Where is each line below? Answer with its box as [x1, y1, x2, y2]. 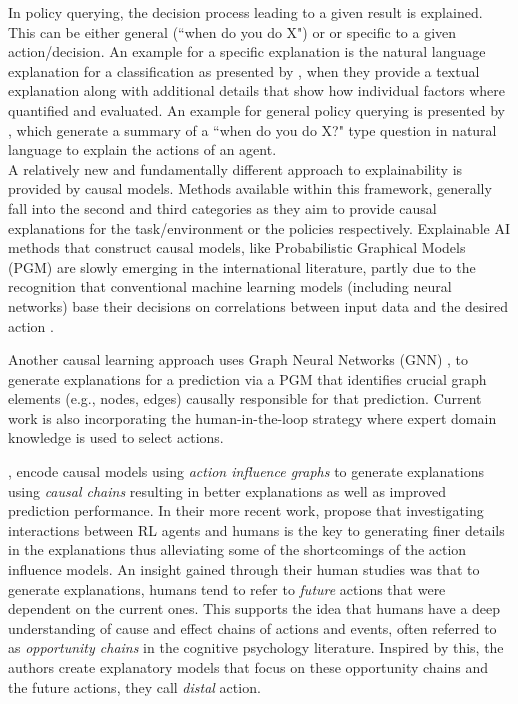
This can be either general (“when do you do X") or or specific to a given [8, 21, 457, 42]
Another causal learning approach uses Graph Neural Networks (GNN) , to [8, 349, 469, 370]
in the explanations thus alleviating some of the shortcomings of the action [8, 539, 467, 560]
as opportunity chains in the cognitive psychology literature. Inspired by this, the [8, 637, 504, 658]
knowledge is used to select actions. [8, 427, 224, 448]
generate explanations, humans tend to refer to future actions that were [8, 578, 446, 599]
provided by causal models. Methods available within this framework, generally [8, 178, 492, 199]
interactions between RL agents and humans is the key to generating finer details [8, 519, 505, 540]
